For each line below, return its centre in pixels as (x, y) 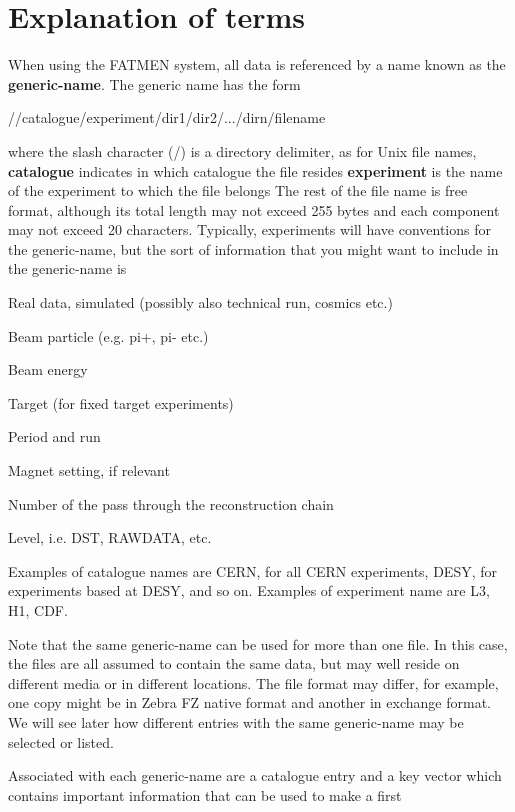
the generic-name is (67, 268)
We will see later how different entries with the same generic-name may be (236, 721)
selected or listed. (61, 741)
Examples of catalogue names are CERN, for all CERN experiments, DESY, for (253, 570)
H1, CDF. (38, 610)
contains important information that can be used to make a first (205, 794)
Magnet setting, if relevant (89, 470)
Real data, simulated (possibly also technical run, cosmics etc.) (200, 302)
